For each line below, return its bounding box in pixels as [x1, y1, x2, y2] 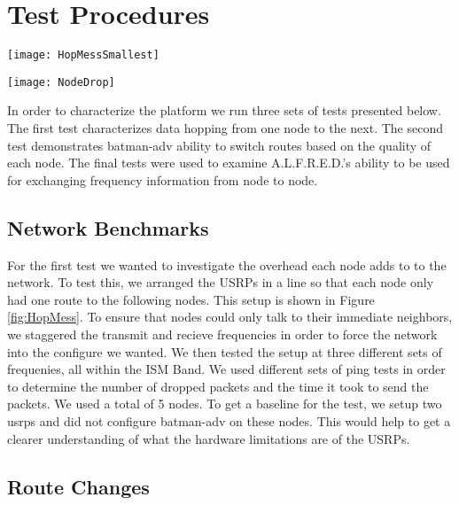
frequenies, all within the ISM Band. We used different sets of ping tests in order [7, 360, 446, 378]
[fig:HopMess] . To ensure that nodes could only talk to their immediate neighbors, [7, 307, 453, 326]
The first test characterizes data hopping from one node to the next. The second [7, 119, 443, 137]
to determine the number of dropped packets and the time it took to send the [7, 377, 429, 395]
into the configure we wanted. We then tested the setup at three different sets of [7, 342, 442, 361]
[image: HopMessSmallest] [7, 49, 159, 62]
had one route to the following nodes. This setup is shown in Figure [7, 290, 375, 308]
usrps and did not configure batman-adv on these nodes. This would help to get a [7, 411, 451, 430]
